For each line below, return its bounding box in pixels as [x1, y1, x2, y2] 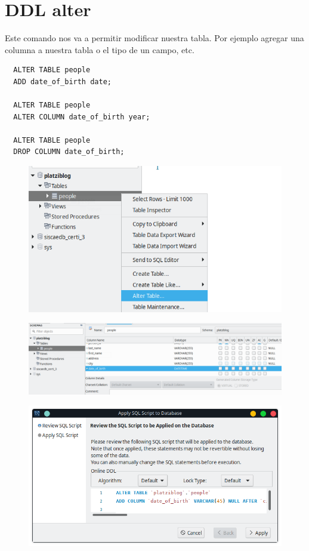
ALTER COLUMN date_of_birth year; [13, 112, 150, 121]
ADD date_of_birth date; [13, 77, 112, 86]
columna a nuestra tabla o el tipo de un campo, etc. [5, 43, 194, 56]
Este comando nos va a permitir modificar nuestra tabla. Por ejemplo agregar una [5, 32, 304, 44]
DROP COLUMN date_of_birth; [13, 147, 125, 156]
